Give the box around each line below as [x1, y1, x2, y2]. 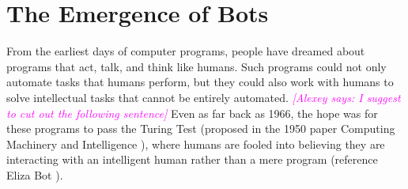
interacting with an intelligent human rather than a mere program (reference [6, 151, 378, 168]
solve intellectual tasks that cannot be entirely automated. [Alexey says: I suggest [6, 89, 401, 105]
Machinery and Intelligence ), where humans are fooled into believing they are [6, 135, 385, 152]
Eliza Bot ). [6, 166, 63, 183]
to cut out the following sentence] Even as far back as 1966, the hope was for [6, 104, 378, 121]
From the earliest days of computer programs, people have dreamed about [6, 43, 365, 59]
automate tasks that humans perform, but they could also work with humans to [6, 74, 394, 90]
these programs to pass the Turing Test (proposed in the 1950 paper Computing [6, 120, 395, 137]
